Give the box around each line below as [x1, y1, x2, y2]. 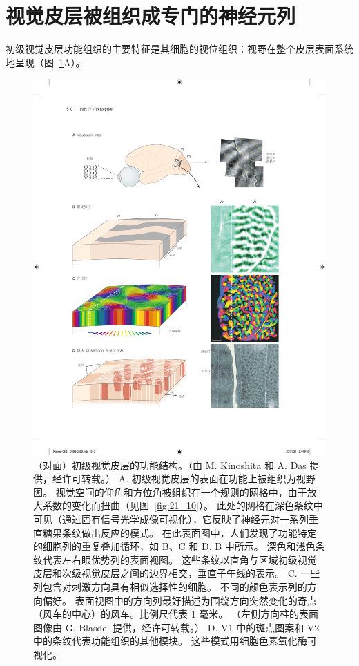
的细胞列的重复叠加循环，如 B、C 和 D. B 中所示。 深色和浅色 [33, 539, 316, 553]
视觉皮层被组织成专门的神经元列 [6, 1, 296, 30]
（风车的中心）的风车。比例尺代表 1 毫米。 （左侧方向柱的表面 [33, 607, 318, 621]
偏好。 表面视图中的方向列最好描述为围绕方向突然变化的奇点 [42, 593, 317, 607]
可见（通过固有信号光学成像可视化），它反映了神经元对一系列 [33, 512, 309, 526]
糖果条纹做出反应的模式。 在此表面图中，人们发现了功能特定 [42, 525, 317, 540]
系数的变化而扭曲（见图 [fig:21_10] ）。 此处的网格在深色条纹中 [42, 498, 323, 513]
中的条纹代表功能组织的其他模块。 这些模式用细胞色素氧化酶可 [33, 634, 317, 648]
